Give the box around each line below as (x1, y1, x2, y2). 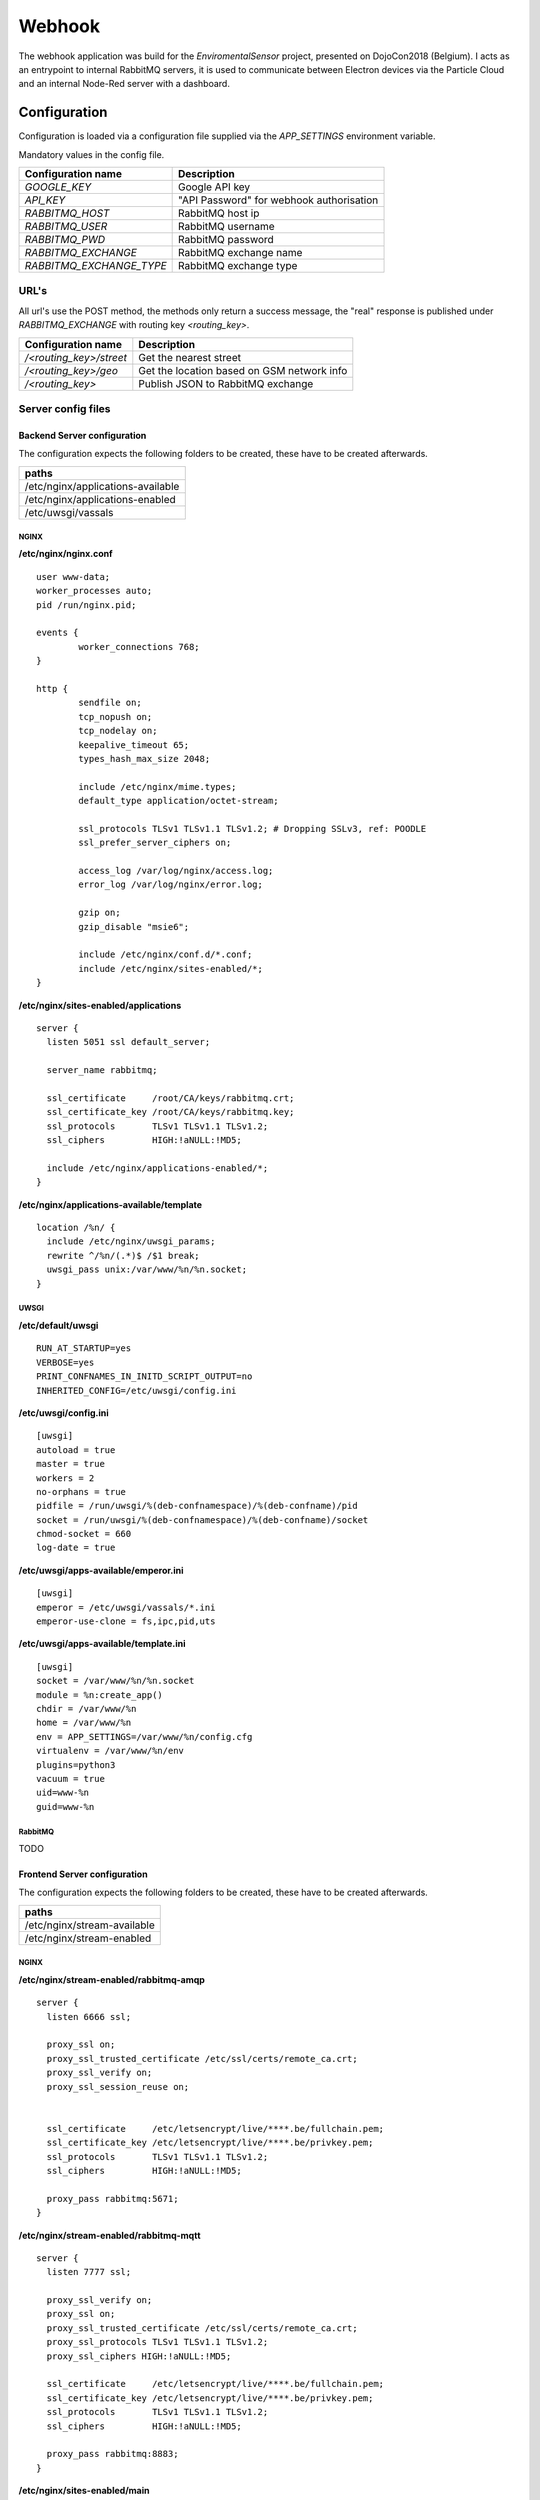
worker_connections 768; (78, 641, 200, 652)
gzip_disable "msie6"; (78, 921, 190, 932)
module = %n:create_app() (36, 1689, 164, 1700)
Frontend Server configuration (18, 1868, 149, 1880)
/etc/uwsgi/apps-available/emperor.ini (18, 1564, 184, 1576)
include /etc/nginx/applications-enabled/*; (46, 1162, 269, 1174)
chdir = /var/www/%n (36, 1703, 137, 1714)
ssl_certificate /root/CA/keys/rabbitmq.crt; (46, 1092, 295, 1104)
